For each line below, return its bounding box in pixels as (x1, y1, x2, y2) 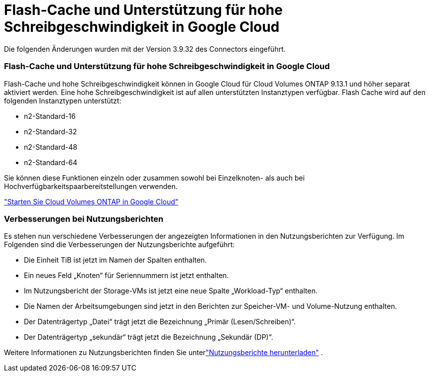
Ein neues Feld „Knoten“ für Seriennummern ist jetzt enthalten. (24, 271, 229, 280)
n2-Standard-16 (24, 111, 76, 120)
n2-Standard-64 (24, 158, 78, 167)
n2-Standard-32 (24, 127, 77, 136)
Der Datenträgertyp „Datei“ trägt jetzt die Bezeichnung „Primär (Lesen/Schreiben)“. (24, 317, 296, 326)
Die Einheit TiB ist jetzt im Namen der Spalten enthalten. (24, 256, 207, 265)
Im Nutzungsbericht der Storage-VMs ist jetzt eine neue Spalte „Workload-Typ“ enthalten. (24, 286, 318, 295)
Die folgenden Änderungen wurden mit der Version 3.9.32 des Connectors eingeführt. (4, 44, 286, 53)
